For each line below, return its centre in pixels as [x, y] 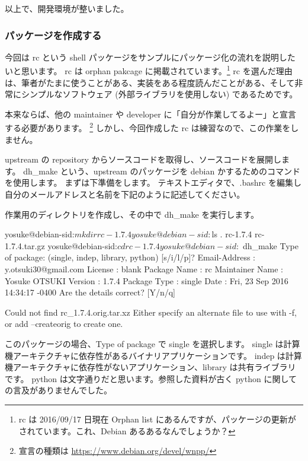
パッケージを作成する [53, 35]
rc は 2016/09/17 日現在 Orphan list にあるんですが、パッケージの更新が [157, 419]
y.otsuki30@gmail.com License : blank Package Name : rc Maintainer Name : [144, 269]
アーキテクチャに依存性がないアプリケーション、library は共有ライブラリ [154, 367]
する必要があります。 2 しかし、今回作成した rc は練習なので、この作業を [148, 127]
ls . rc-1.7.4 [232, 234]
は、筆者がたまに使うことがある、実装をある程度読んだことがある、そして [150, 82]
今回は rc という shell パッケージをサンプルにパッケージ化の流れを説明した [150, 57]
